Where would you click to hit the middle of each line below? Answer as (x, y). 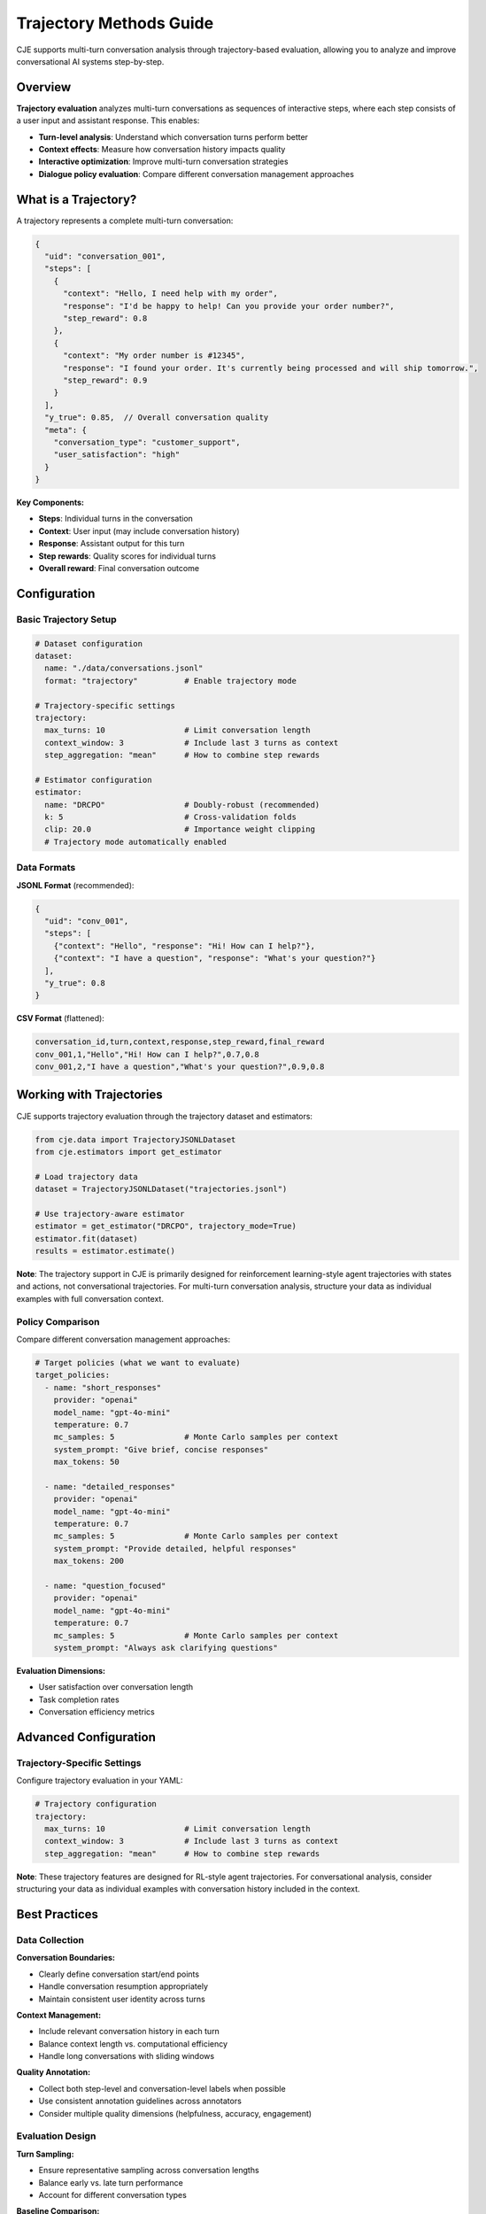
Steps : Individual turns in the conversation (116, 519)
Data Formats (46, 868)
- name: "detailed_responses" (110, 1486)
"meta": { (66, 430)
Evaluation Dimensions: (61, 1670)
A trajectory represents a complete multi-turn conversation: (125, 221)
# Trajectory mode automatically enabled (136, 842)
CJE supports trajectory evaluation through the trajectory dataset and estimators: (165, 1116)
